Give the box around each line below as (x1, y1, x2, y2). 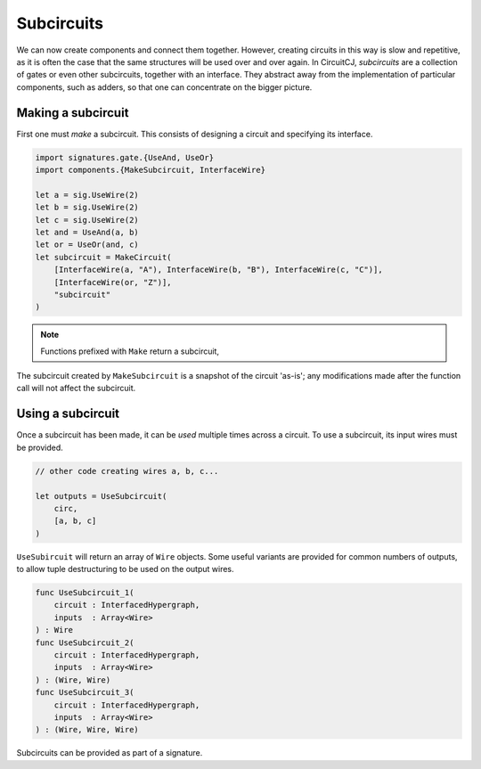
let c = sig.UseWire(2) (35, 215, 140, 225)
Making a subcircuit (16, 105, 129, 120)
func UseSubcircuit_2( (35, 637, 135, 648)
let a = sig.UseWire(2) (35, 190, 140, 200)
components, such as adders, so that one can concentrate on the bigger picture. (16, 81, 313, 93)
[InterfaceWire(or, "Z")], (53, 277, 173, 287)
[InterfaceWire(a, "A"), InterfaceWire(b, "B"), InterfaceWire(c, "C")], (53, 265, 383, 275)
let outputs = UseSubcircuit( (35, 491, 167, 501)
